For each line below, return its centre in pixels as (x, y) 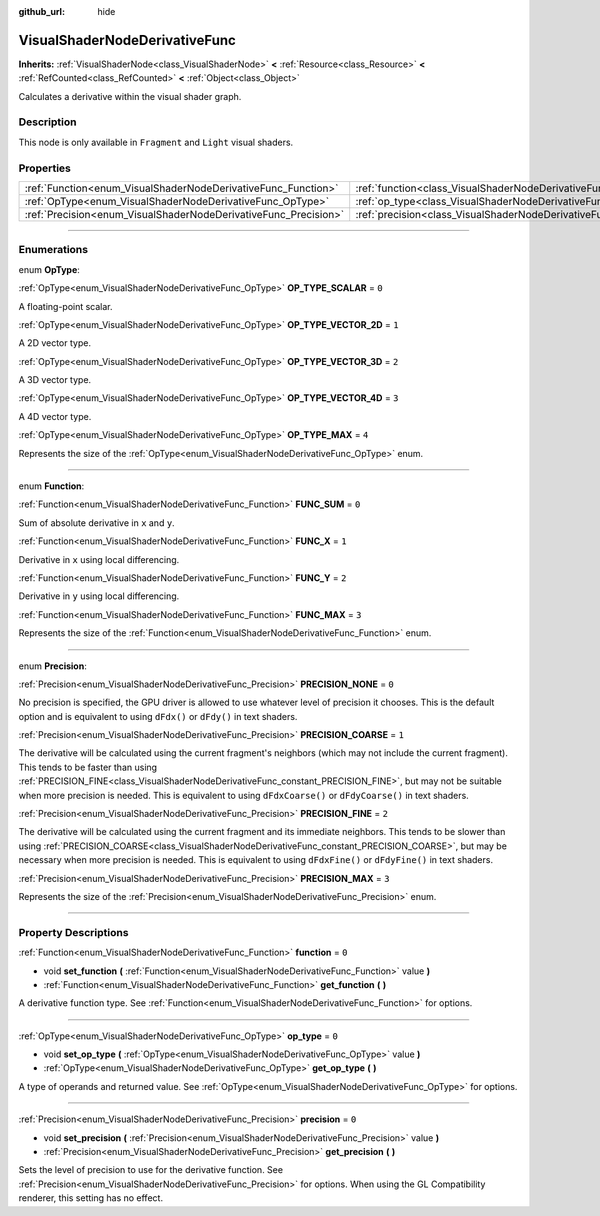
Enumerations (53, 250)
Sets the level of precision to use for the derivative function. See (151, 1170)
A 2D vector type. (55, 343)
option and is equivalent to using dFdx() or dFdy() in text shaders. (158, 716)
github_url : (41, 11)
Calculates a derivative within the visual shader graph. (130, 96)
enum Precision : (52, 666)
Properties (45, 168)
